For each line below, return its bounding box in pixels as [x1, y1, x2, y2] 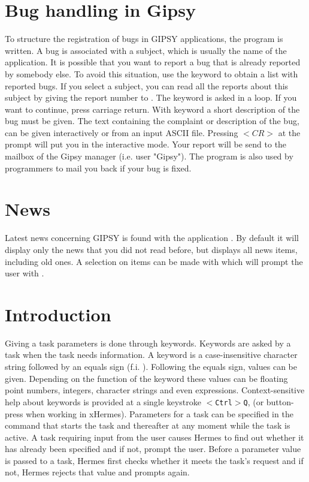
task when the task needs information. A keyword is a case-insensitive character [5, 348, 298, 361]
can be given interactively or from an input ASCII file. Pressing [5, 126, 238, 138]
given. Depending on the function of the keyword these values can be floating [5, 372, 288, 384]
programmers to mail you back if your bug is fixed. [5, 161, 192, 174]
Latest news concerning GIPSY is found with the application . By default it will [5, 231, 299, 244]
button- [266, 395, 294, 408]
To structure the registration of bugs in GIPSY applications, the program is [5, 32, 283, 45]
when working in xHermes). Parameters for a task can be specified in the [26, 407, 293, 420]
